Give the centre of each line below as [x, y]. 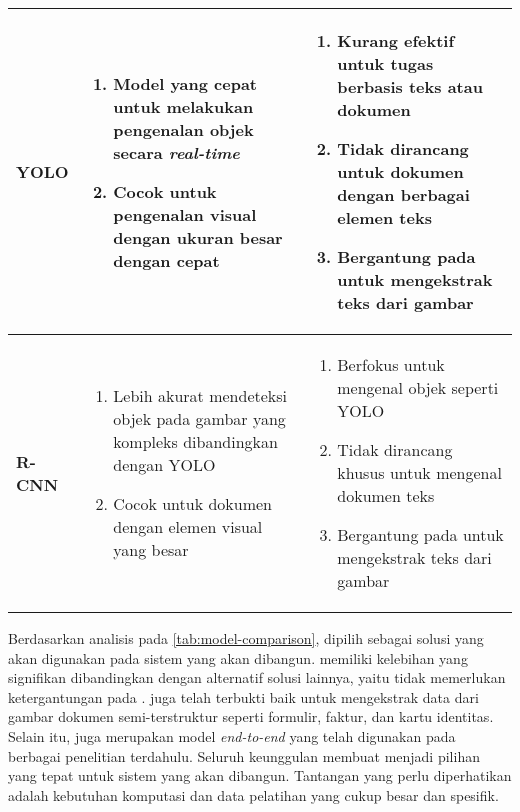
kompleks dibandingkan [195, 441]
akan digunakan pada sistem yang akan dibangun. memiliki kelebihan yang [238, 657]
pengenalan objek [183, 129]
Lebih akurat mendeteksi [200, 395]
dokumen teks [386, 495]
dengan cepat [166, 260]
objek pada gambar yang [199, 418]
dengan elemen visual [188, 526]
